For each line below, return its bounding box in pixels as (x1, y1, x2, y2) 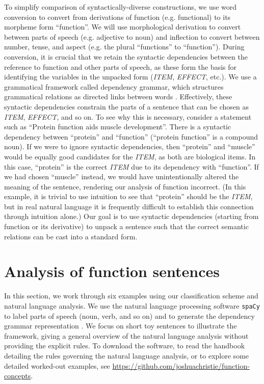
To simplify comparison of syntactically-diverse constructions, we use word (4, 2, 237, 12)
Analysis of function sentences (4, 261, 220, 282)
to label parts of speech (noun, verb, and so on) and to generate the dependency (4, 310, 255, 321)
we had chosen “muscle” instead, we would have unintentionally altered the (4, 171, 239, 182)
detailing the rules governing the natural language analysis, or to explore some (4, 350, 249, 361)
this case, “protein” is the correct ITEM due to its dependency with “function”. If (4, 161, 259, 172)
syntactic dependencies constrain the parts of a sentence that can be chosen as (4, 101, 249, 112)
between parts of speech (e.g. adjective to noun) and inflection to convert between (4, 31, 260, 42)
